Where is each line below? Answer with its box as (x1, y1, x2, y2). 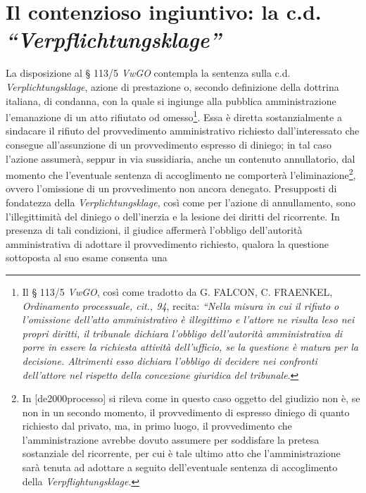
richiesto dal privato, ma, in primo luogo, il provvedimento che (22, 418, 292, 433)
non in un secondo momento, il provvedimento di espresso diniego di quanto (22, 404, 350, 419)
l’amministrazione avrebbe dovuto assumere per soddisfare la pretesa (22, 432, 320, 447)
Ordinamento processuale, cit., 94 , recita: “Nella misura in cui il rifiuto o (22, 298, 339, 313)
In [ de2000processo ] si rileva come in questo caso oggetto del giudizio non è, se (22, 391, 360, 406)
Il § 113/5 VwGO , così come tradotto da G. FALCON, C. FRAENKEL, (22, 284, 333, 299)
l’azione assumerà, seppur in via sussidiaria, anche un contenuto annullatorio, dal (6, 151, 355, 166)
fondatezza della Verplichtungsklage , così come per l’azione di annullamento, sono (6, 194, 355, 209)
